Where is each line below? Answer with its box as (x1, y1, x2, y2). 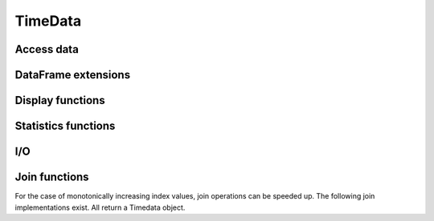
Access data (14, 42, 80, 56)
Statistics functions (14, 119, 116, 133)
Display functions (14, 94, 105, 107)
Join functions (14, 171, 89, 184)
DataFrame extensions (14, 68, 131, 82)
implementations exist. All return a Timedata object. (14, 203, 186, 212)
